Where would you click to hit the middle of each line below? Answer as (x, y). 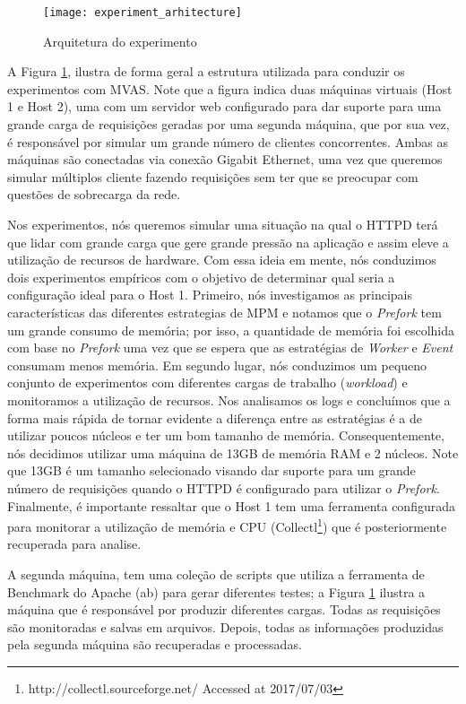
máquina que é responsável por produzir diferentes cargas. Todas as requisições (224, 609)
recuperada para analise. (74, 544)
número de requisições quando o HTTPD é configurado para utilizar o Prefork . (224, 487)
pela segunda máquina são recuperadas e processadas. (155, 644)
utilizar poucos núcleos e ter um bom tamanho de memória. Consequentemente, (226, 435)
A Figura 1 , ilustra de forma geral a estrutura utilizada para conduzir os (206, 71)
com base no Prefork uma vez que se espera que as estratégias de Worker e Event (230, 348)
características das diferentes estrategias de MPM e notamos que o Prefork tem (224, 312)
